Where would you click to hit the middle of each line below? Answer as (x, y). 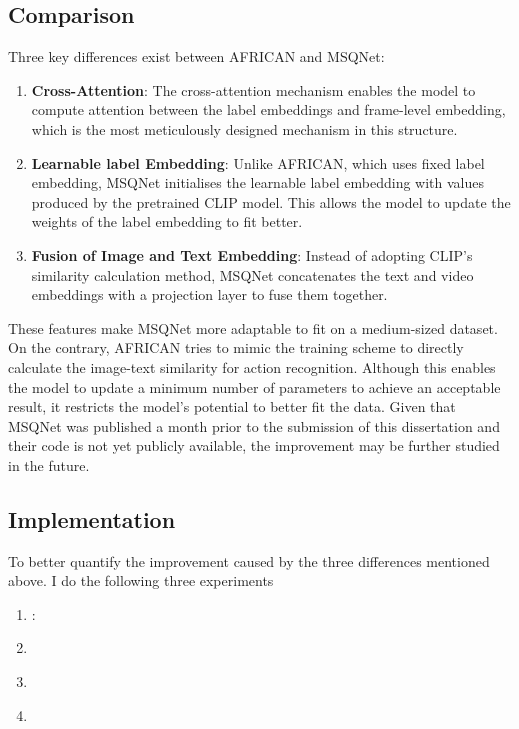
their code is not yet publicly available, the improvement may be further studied (254, 445)
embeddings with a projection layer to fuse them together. (209, 294)
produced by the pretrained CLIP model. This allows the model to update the (271, 201)
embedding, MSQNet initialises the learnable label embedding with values (257, 182)
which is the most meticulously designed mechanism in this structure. (244, 128)
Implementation (92, 518)
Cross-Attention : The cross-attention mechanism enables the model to (253, 89)
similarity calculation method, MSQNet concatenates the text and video (252, 274)
